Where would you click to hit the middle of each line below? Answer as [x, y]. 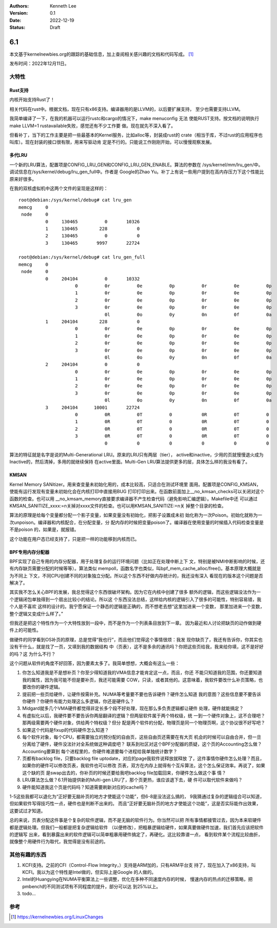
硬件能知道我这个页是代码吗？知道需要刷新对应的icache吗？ [85, 787]
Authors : [19, 6]
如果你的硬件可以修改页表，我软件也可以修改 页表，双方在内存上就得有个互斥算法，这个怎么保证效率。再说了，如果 [144, 765]
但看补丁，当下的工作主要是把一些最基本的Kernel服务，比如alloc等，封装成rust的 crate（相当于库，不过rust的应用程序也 [136, 135]
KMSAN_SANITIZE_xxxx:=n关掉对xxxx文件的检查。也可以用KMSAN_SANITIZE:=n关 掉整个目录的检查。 [118, 505]
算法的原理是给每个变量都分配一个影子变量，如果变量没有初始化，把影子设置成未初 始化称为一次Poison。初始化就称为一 [136, 515]
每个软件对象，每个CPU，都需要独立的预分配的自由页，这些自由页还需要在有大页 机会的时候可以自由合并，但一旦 [142, 737]
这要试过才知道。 [27, 810]
